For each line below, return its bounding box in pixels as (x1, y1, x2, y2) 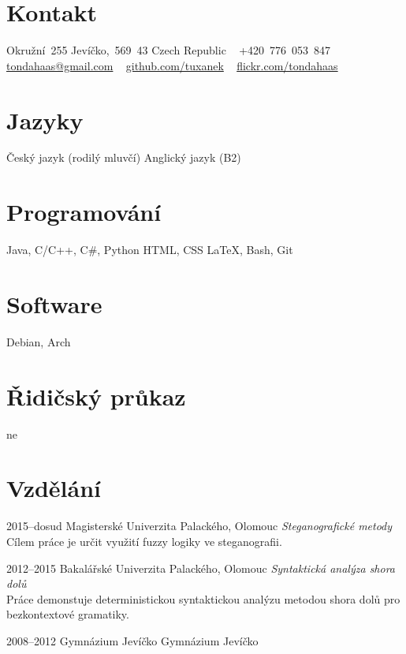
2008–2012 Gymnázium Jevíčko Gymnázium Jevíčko (6, 632, 259, 648)
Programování (6, 196, 162, 228)
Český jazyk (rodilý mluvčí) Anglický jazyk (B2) (6, 149, 241, 166)
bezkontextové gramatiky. (6, 606, 129, 622)
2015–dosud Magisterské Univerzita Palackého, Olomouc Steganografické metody (6, 518, 393, 534)
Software (6, 287, 102, 320)
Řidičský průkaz (6, 379, 186, 412)
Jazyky (6, 103, 84, 136)
